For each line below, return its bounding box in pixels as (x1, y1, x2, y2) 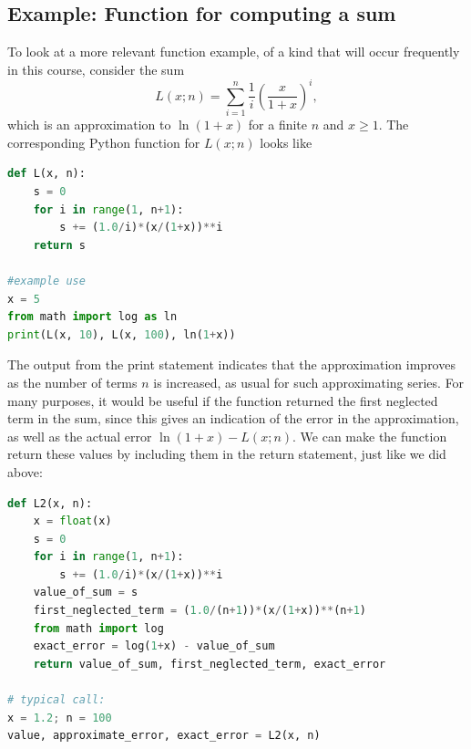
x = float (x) (33, 515, 112, 528)
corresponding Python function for (7, 132, 200, 151)
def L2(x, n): (7, 496, 93, 510)
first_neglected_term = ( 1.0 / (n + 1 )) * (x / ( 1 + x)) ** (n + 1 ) (33, 604, 366, 618)
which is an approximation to (7, 115, 171, 134)
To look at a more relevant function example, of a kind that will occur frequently (7, 42, 460, 61)
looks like (260, 132, 312, 151)
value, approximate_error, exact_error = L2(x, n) (7, 729, 321, 743)
